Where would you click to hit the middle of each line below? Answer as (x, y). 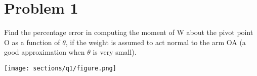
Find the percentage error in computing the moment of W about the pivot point (129, 32)
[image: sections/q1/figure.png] (60, 68)
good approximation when (45, 52)
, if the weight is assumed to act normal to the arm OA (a (156, 42)
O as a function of (32, 42)
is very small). (115, 52)
